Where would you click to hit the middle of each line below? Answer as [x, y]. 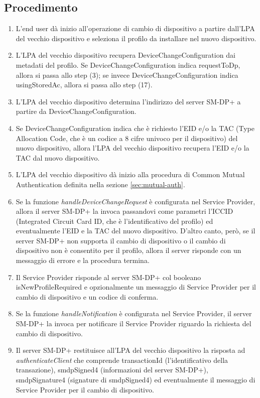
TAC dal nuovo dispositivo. [58, 157]
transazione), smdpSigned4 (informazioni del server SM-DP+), [112, 370]
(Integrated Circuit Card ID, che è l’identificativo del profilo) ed [114, 221]
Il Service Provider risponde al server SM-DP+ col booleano [108, 277]
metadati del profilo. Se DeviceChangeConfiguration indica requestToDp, [128, 64]
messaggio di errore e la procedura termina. [83, 260]
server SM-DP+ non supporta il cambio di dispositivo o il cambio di [121, 240]
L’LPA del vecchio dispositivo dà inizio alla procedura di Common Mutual [130, 174]
